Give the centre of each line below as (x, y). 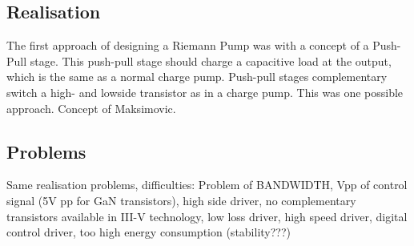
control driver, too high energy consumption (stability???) (149, 232)
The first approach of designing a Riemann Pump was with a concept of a (188, 45)
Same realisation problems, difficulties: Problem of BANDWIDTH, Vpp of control (207, 185)
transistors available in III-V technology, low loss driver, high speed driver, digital (207, 216)
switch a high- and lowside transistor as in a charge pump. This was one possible (205, 92)
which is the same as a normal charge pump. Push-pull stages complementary (197, 77)
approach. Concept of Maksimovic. (91, 108)
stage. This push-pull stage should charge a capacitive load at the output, (211, 60)
